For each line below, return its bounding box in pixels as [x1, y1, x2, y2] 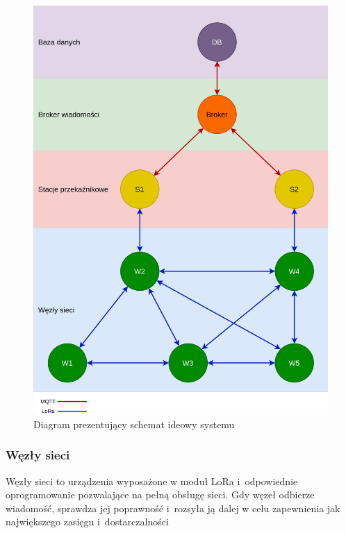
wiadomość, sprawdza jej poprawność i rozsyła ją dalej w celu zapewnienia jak [6, 500, 340, 515]
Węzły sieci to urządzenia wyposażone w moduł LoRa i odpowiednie [6, 473, 298, 488]
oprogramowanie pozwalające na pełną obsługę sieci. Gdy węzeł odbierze [6, 487, 315, 502]
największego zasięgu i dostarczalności [6, 514, 169, 529]
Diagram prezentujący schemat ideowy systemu [33, 416, 235, 431]
